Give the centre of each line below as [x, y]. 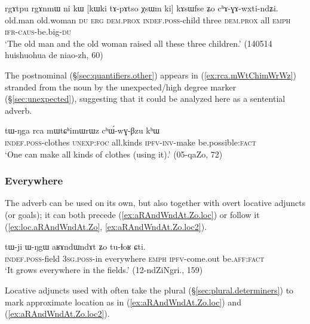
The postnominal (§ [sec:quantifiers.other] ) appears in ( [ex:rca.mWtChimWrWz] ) [151, 75]
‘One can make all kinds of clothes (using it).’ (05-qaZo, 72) [114, 154]
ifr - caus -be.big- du [38, 31]
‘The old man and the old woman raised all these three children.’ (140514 [139, 43]
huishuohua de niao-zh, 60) [54, 55]
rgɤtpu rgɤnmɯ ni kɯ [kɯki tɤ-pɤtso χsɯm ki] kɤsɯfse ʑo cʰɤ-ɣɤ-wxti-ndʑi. [142, 8]
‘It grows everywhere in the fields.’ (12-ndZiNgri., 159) [104, 270]
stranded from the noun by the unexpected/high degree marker [121, 87]
